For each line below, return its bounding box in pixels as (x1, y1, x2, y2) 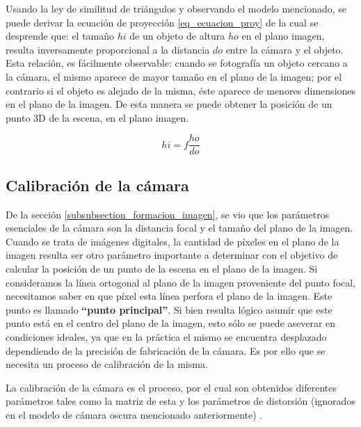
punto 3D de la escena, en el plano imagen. (6, 110, 189, 124)
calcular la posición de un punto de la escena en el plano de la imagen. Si (6, 261, 318, 275)
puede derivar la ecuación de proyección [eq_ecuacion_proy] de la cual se (6, 15, 319, 29)
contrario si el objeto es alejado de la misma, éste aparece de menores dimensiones (6, 83, 356, 97)
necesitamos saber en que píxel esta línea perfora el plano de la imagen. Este (6, 289, 332, 303)
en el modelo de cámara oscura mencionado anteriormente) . (6, 407, 263, 421)
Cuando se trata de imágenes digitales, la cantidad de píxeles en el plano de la (6, 234, 339, 248)
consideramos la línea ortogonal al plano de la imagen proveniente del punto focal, (6, 275, 356, 289)
